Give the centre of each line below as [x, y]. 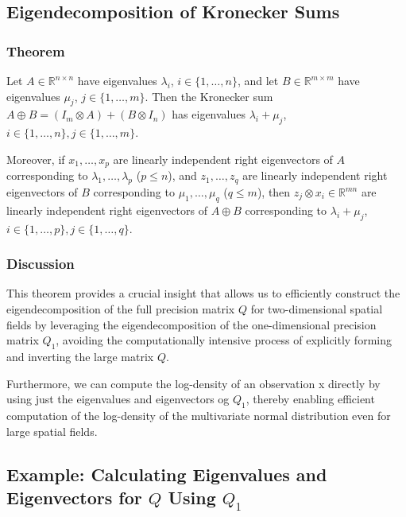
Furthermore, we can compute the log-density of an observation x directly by [193, 383]
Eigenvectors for [74, 497]
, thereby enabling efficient [310, 399]
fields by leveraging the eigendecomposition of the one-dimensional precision [191, 324]
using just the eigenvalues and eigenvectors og [118, 399]
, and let [258, 80]
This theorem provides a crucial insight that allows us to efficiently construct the [203, 293]
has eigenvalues [209, 114]
